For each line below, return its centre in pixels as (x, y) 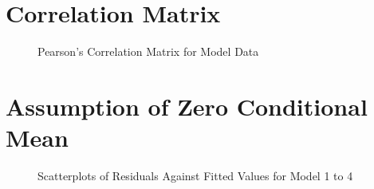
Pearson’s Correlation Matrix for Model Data (148, 51)
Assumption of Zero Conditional (187, 106)
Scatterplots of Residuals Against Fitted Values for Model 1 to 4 (195, 176)
